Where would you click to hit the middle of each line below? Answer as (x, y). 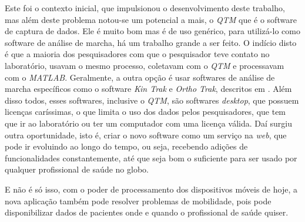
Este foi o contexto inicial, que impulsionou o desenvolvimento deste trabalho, (145, 8)
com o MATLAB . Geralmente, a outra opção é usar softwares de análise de (140, 77)
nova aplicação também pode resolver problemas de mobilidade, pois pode (138, 201)
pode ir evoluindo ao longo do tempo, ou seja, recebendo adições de (126, 146)
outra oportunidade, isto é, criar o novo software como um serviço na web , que (146, 135)
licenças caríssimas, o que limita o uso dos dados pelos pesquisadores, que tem (145, 112)
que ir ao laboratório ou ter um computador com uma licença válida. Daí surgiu (148, 123)
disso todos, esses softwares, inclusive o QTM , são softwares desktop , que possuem (152, 100)
